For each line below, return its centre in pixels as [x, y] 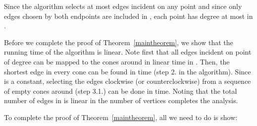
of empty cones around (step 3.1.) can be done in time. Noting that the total [121, 91]
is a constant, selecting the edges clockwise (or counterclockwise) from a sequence [128, 81]
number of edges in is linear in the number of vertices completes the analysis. [121, 100]
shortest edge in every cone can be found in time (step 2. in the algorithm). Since [128, 71]
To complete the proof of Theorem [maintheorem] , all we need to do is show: [121, 117]
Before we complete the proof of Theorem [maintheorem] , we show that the [119, 42]
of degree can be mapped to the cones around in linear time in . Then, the [117, 61]
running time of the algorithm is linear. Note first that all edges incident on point [128, 52]
